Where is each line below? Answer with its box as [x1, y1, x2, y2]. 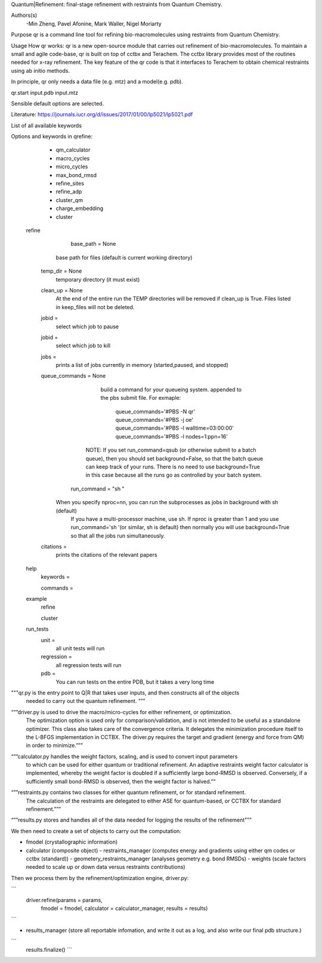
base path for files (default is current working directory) [55, 254, 193, 261]
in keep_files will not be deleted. [55, 303, 135, 310]
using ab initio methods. [11, 67, 70, 74]
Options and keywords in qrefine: [11, 133, 92, 140]
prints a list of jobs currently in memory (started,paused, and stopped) [55, 362, 229, 369]
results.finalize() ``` [26, 946, 73, 953]
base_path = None [70, 240, 116, 248]
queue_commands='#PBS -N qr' [115, 408, 196, 415]
